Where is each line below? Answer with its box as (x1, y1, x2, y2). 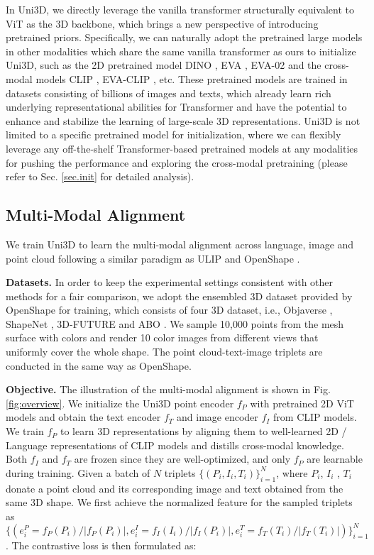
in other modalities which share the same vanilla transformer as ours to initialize (6, 43, 356, 58)
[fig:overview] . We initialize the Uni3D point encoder (6, 395, 234, 410)
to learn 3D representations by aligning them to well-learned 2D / (60, 424, 347, 439)
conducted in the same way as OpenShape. (6, 358, 192, 373)
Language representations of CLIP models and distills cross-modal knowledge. (6, 437, 344, 452)
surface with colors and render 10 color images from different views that (6, 330, 319, 345)
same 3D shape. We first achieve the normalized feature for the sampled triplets (6, 495, 353, 510)
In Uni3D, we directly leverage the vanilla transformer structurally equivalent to (6, 2, 355, 16)
